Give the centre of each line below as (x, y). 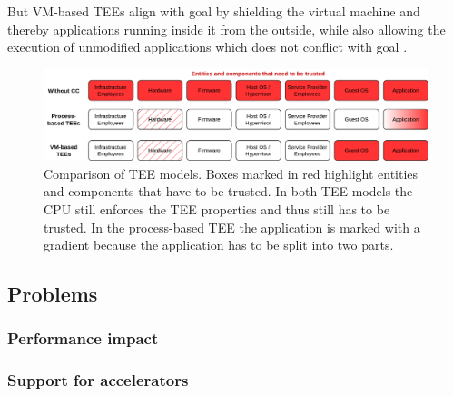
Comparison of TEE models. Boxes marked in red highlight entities (231, 173)
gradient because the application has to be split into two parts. (219, 245)
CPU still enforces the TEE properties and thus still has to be (217, 209)
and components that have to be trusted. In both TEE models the (228, 191)
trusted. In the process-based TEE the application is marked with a (232, 227)
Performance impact (83, 338)
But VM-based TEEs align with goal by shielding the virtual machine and (214, 11)
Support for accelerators (98, 380)
